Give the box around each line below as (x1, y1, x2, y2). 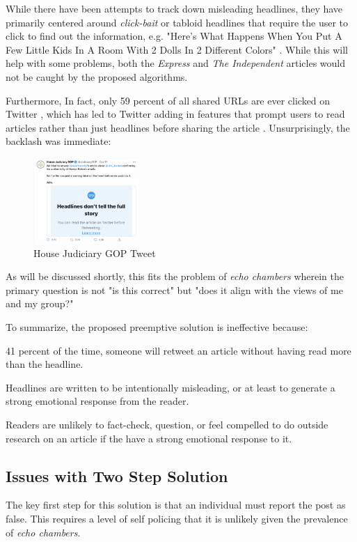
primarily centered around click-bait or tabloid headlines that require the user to (6, 15, 349, 29)
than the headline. (6, 357, 84, 371)
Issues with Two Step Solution (6, 465, 228, 486)
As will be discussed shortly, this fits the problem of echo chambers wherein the (6, 269, 344, 284)
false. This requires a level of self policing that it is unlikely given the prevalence (6, 511, 348, 525)
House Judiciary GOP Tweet (33, 245, 156, 260)
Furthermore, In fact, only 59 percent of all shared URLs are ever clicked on (6, 93, 331, 107)
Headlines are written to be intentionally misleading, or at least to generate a (6, 380, 335, 394)
